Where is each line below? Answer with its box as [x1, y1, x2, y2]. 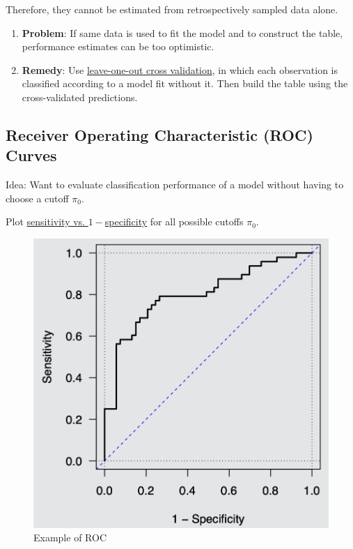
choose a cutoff [6, 190, 69, 205]
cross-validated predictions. [22, 89, 138, 104]
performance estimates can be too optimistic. [22, 39, 214, 54]
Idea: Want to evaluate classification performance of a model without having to [6, 177, 344, 192]
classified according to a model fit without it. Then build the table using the [22, 76, 348, 91]
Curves [6, 144, 57, 166]
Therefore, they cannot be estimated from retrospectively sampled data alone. [6, 2, 338, 16]
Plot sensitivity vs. [6, 214, 86, 229]
